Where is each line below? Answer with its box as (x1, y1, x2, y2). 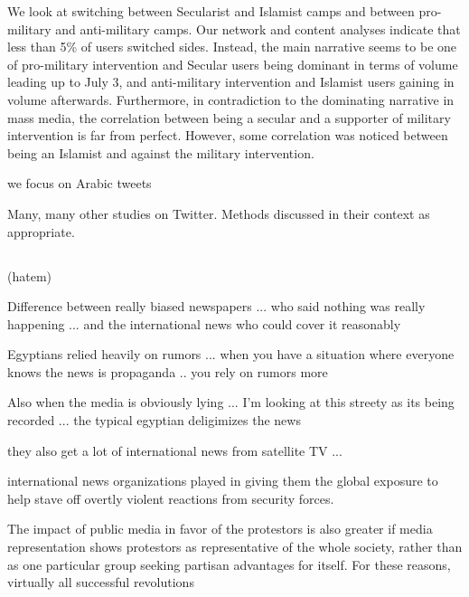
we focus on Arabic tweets (7, 174, 152, 193)
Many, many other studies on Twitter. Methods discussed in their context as (7, 204, 430, 223)
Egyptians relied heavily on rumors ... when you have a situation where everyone (7, 345, 455, 364)
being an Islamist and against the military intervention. (7, 143, 314, 162)
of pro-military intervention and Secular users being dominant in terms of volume (7, 54, 458, 73)
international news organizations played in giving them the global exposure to (7, 471, 438, 490)
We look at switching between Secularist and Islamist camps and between (7, 2, 415, 20)
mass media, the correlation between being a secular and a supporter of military (7, 108, 451, 127)
